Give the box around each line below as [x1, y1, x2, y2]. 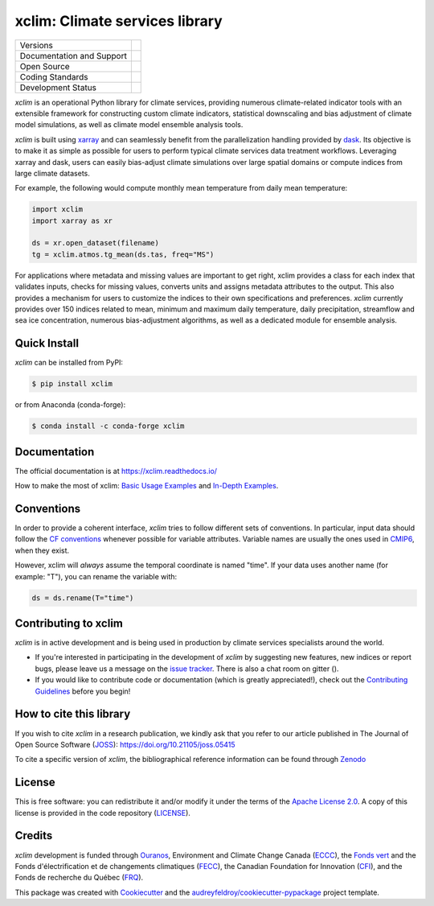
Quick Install [14, 336, 80, 350]
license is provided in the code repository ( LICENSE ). [14, 808, 190, 817]
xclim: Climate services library [14, 12, 223, 30]
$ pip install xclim [31, 379, 113, 389]
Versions [19, 39, 54, 51]
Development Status [19, 81, 96, 93]
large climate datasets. [14, 168, 90, 178]
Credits [14, 829, 53, 842]
